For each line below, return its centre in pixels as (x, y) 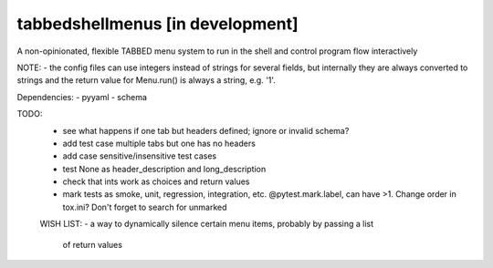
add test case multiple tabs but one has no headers (159, 143)
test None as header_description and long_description (164, 169)
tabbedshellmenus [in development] (157, 24)
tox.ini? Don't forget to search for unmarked (145, 207)
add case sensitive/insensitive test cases (140, 156)
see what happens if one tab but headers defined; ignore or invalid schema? (206, 130)
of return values (93, 244)
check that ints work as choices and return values (156, 181)
